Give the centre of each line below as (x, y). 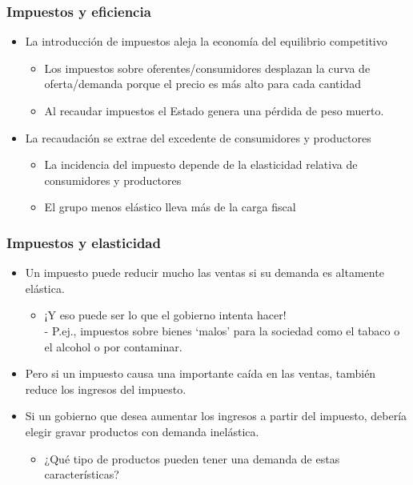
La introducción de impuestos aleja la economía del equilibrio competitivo (206, 41)
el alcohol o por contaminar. (113, 346)
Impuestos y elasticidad (84, 242)
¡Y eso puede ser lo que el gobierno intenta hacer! (165, 315)
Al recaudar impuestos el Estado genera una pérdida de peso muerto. (214, 110)
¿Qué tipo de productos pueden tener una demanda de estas (192, 458)
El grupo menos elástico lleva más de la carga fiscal (170, 207)
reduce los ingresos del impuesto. (106, 389)
